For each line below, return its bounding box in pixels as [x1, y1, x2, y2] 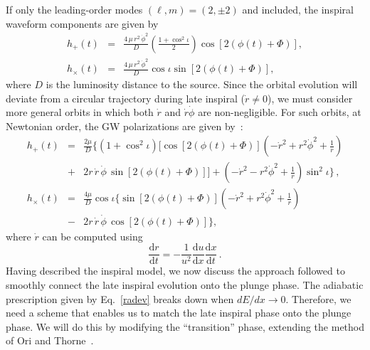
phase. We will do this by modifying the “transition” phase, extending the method [6, 319, 364, 334]
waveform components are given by [6, 16, 159, 31]
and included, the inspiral [242, 2, 354, 16]
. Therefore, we [285, 291, 351, 306]
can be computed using [42, 228, 143, 243]
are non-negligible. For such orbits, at [198, 105, 361, 120]
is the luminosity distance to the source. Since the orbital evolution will [46, 76, 358, 91]
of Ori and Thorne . [6, 333, 94, 348]
